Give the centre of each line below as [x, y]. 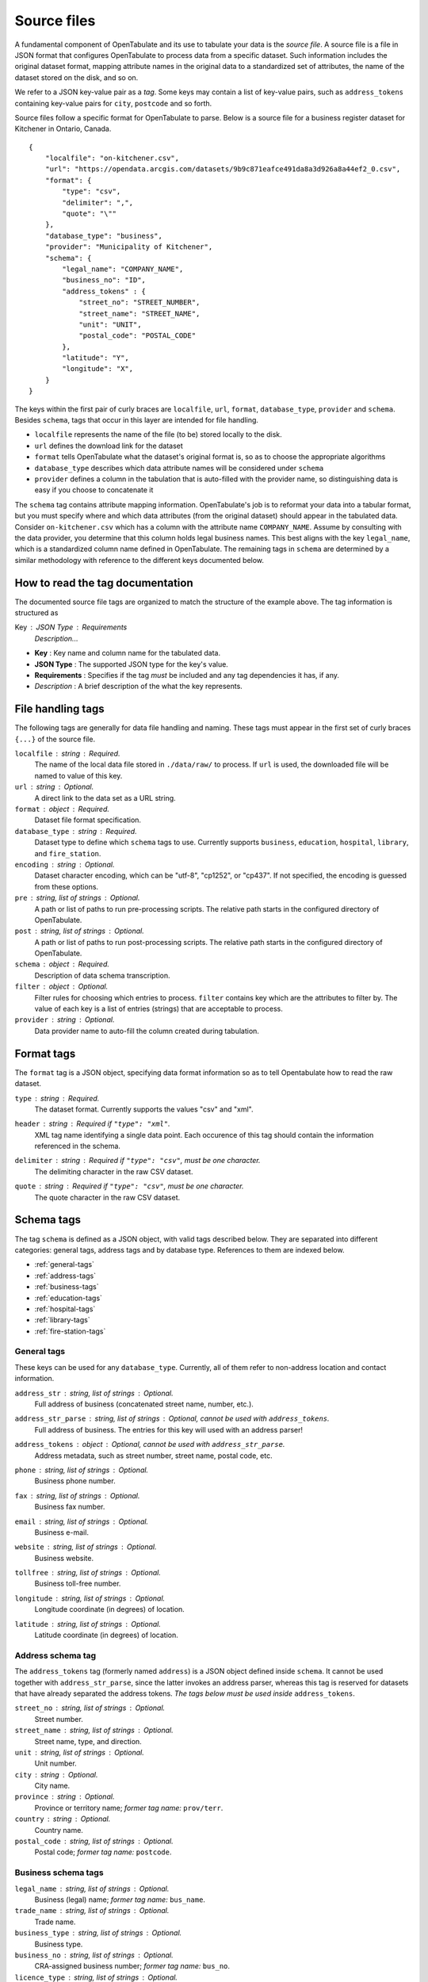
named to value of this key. [78, 775]
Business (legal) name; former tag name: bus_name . [120, 1900]
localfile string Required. [67, 754]
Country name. [59, 1830]
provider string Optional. [65, 1020]
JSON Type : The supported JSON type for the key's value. [132, 664]
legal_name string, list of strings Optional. [92, 1888]
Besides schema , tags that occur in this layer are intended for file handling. [137, 420]
